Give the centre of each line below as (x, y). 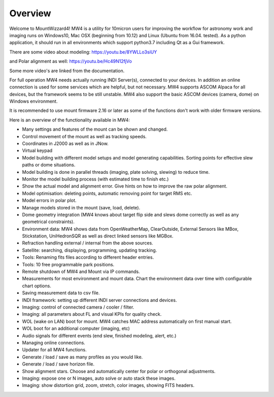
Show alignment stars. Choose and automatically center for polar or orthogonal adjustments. (119, 371)
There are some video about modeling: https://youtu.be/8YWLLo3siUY (83, 52)
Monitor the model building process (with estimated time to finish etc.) (95, 179)
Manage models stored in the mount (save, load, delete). (81, 207)
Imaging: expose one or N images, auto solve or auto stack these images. (99, 378)
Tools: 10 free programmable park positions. (68, 264)
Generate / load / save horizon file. (58, 364)
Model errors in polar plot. (49, 200)
